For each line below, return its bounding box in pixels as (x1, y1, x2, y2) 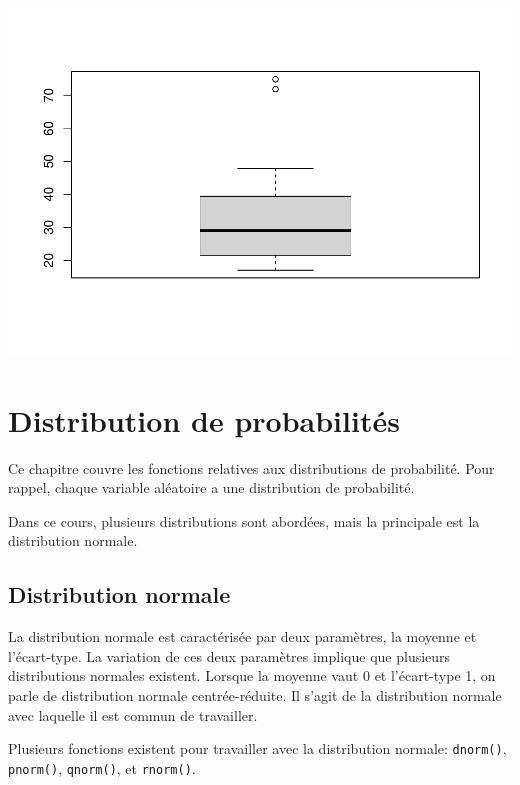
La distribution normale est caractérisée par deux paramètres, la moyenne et (8, 626, 477, 647)
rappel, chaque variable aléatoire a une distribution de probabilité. (8, 477, 415, 498)
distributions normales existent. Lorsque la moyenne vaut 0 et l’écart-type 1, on (8, 665, 496, 686)
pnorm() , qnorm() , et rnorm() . (8, 757, 196, 778)
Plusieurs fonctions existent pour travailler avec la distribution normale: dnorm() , (8, 738, 507, 759)
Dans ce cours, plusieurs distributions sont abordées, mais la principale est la (8, 510, 480, 531)
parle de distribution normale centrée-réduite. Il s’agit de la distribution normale (8, 685, 502, 705)
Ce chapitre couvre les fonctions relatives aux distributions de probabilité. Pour (8, 457, 495, 478)
